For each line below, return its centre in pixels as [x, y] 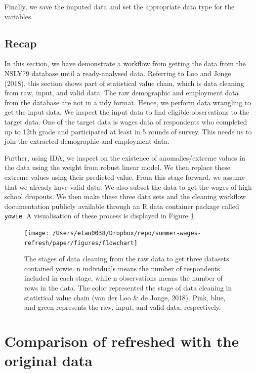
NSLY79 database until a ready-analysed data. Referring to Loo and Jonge [118, 73]
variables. [19, 16]
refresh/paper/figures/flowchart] [81, 243]
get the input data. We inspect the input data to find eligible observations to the [127, 112]
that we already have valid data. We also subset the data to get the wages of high [128, 186]
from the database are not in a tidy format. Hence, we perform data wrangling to [128, 102]
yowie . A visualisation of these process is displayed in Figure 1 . [100, 216]
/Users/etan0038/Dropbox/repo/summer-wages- [127, 233]
